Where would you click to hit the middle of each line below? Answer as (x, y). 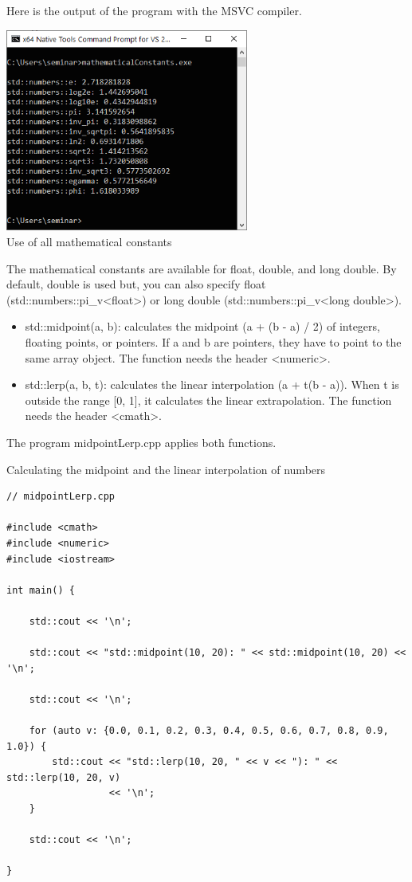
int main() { (41, 590)
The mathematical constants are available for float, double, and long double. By (202, 268)
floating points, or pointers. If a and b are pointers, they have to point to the (213, 342)
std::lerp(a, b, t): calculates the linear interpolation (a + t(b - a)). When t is (212, 384)
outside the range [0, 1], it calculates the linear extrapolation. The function (208, 400)
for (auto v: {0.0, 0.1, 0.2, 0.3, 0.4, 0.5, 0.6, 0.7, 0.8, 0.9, (209, 731)
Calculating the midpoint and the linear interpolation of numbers (166, 469)
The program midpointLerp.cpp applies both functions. (141, 442)
